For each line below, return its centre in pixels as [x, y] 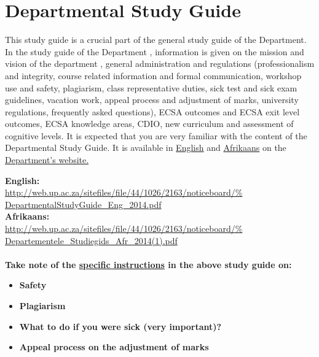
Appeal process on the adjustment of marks [114, 347]
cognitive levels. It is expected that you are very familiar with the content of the [156, 135]
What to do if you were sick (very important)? [120, 326]
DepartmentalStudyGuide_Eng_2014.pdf [83, 204]
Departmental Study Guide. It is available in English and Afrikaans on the [146, 148]
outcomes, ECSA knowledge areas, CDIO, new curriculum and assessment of [149, 124]
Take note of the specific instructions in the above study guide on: [148, 264]
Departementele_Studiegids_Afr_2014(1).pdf [91, 240]
